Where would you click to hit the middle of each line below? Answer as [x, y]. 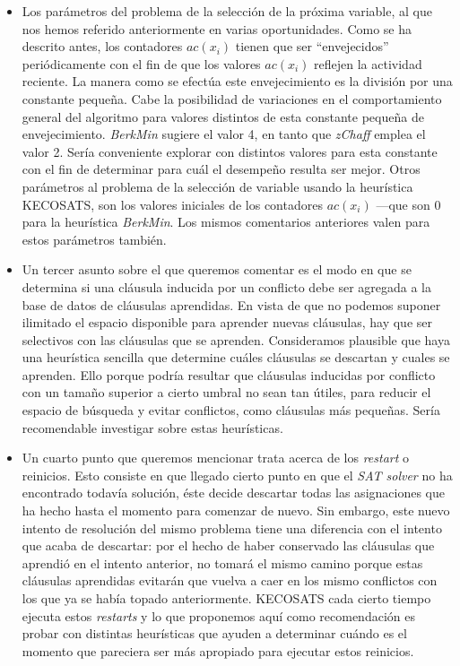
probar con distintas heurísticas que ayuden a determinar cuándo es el [214, 633]
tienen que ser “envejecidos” [312, 46]
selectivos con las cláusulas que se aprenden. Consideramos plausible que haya [236, 339]
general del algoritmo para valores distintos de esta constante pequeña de [223, 116]
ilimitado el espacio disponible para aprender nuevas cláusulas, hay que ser [227, 322]
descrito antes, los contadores [102, 46]
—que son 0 [408, 204]
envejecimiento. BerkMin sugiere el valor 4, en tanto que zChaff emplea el [224, 134]
